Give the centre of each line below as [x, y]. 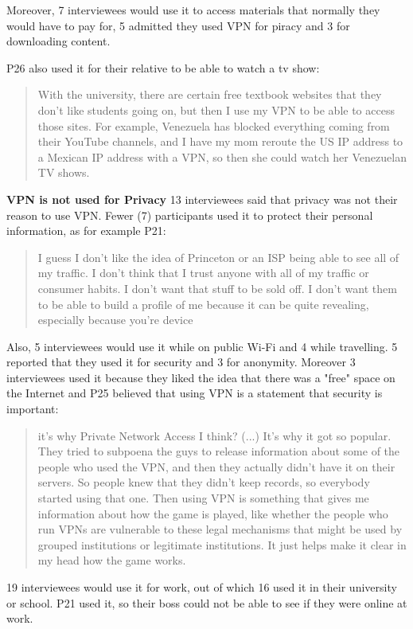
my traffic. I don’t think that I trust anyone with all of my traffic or [203, 273]
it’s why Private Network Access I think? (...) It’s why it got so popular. [214, 435]
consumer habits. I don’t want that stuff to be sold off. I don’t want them [217, 288]
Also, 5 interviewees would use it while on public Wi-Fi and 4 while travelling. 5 [202, 346]
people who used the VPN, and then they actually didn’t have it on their [216, 466]
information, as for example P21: [86, 231]
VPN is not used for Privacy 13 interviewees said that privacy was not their [202, 199]
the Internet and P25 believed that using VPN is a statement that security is [195, 393]
